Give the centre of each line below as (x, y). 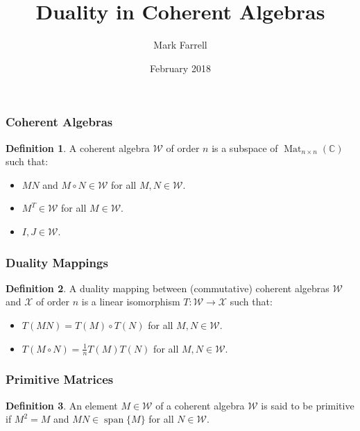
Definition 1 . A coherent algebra (78, 147)
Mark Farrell (180, 45)
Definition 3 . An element (62, 405)
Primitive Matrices (60, 379)
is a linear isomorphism (131, 302)
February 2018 (180, 68)
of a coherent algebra (200, 405)
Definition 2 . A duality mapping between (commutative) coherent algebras (168, 288)
